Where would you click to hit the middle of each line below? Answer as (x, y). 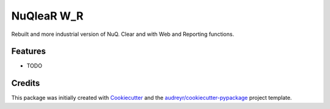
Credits (26, 83)
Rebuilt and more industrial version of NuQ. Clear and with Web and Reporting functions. (123, 34)
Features (28, 51)
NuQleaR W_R (47, 16)
